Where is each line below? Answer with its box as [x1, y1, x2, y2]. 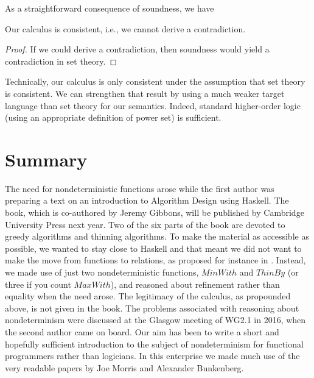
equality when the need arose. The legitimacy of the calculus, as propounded [5, 290, 291, 302]
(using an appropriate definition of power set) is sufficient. [5, 111, 222, 124]
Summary [5, 146, 88, 171]
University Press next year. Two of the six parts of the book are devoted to [5, 218, 285, 230]
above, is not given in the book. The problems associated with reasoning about [5, 301, 299, 314]
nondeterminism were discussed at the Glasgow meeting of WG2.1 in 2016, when [5, 313, 306, 326]
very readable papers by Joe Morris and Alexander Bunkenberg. [5, 361, 244, 374]
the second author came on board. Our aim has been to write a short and [5, 326, 279, 338]
